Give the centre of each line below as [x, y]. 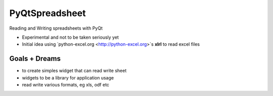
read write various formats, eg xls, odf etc [66, 85]
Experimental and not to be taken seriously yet [70, 37]
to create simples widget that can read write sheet [74, 71]
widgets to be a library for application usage [68, 77]
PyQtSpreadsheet [48, 13]
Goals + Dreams [35, 59]
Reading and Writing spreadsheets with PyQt [56, 28]
